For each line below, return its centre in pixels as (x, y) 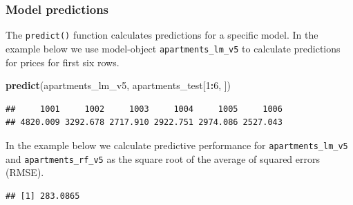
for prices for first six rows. (63, 62)
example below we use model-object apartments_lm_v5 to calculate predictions (173, 48)
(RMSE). (25, 172)
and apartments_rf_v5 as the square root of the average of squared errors (163, 158)
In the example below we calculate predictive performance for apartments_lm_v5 (177, 145)
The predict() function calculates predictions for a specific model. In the (162, 35)
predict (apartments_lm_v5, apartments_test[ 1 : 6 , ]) (118, 85)
